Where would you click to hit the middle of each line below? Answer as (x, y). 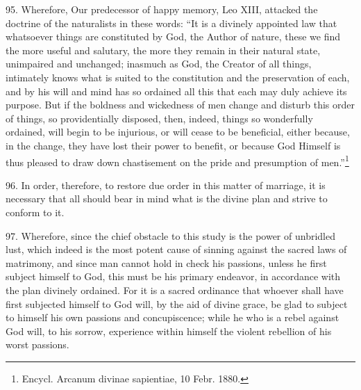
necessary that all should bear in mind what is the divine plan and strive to (167, 198)
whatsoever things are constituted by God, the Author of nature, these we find (173, 36)
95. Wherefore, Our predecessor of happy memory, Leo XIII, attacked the (162, 9)
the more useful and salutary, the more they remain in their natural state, (163, 50)
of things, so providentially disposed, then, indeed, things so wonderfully (159, 118)
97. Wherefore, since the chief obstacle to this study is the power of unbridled (170, 235)
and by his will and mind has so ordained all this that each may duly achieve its (176, 91)
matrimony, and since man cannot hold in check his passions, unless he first (166, 262)
